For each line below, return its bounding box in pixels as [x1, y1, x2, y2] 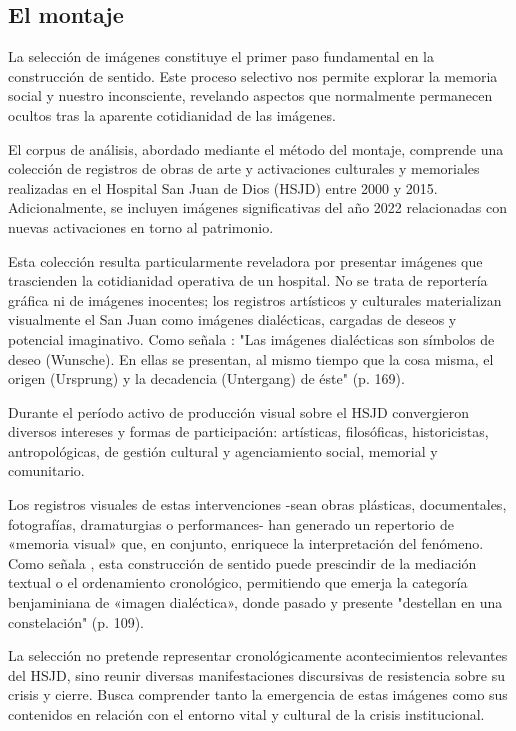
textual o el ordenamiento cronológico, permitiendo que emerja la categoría [8, 572, 468, 593]
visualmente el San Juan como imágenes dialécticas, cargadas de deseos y [8, 309, 457, 330]
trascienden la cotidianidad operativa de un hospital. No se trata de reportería [8, 270, 488, 291]
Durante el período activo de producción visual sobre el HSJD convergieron [8, 401, 470, 422]
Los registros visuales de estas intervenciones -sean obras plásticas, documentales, [8, 494, 507, 515]
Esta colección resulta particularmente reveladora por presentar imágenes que [8, 250, 483, 271]
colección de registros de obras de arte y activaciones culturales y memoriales [8, 158, 480, 179]
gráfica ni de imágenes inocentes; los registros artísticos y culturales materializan [8, 289, 502, 310]
